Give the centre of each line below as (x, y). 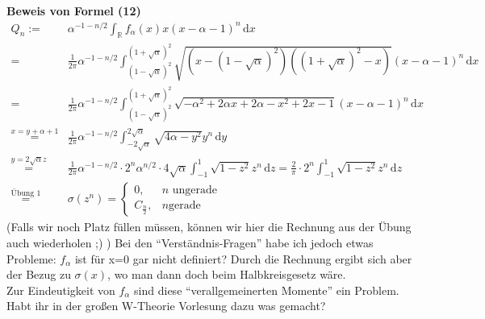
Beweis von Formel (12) (74, 10)
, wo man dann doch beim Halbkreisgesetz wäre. (227, 274)
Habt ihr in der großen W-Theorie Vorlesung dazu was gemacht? (166, 306)
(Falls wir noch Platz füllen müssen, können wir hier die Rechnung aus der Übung (209, 227)
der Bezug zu (39, 274)
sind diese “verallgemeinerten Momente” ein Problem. (267, 290)
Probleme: (31, 258)
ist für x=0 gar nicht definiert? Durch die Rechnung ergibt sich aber (243, 258)
